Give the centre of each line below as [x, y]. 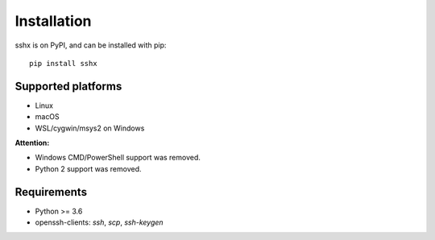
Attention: [32, 143]
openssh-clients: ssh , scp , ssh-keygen [99, 222]
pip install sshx [63, 63]
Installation [53, 21]
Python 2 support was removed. [88, 168]
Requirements [51, 192]
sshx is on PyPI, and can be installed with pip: [91, 45]
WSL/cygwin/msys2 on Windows [90, 128]
